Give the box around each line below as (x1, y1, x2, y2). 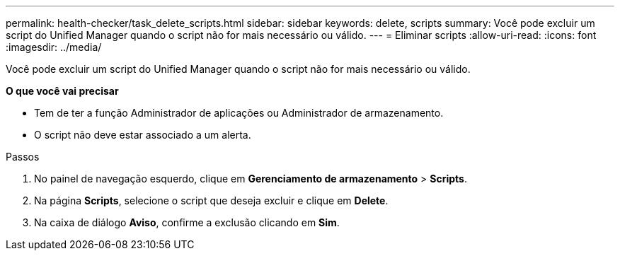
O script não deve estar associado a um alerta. (34, 129, 251, 141)
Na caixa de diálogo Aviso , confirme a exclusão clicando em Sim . (34, 216, 340, 228)
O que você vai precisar (6, 85, 119, 97)
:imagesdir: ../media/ (6, 41, 102, 53)
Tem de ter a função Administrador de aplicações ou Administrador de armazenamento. (34, 107, 444, 119)
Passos (6, 151, 40, 163)
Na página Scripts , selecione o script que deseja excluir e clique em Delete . (34, 194, 389, 206)
